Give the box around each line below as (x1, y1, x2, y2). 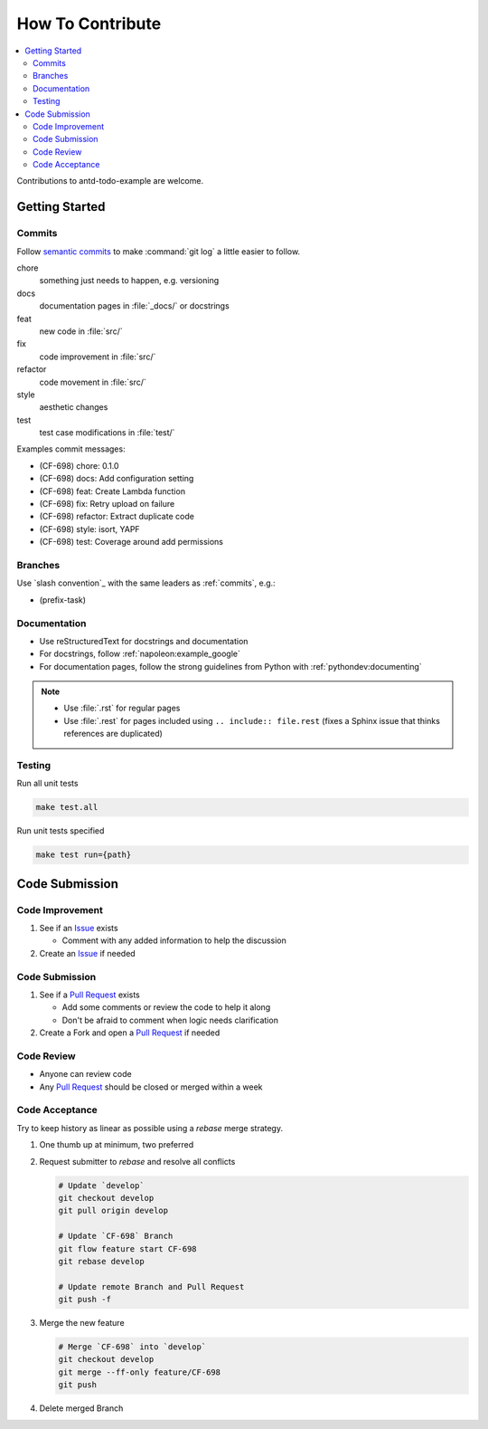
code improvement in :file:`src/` (39, 351, 156, 362)
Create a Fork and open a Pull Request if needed (39, 1027, 221, 1038)
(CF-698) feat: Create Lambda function (39, 485, 185, 497)
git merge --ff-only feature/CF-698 (58, 1367, 221, 1377)
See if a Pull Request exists (39, 989, 140, 1000)
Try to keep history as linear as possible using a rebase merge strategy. (16, 1122, 284, 1133)
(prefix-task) (39, 594, 86, 605)
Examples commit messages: (16, 443, 126, 454)
